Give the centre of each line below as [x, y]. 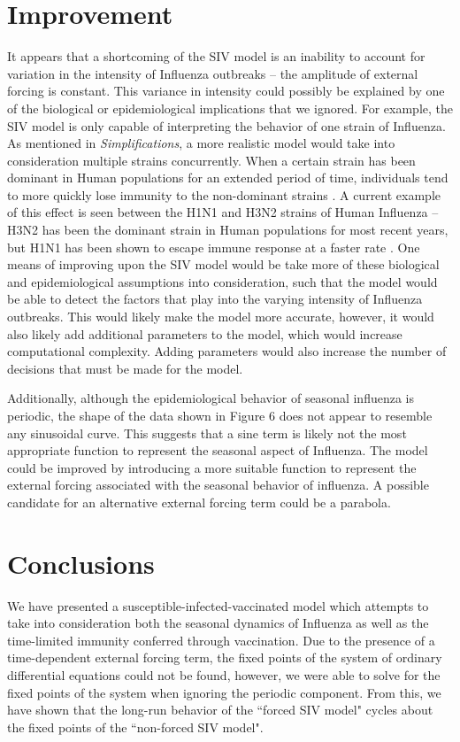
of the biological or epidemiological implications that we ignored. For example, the [230, 108]
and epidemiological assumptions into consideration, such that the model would [222, 281]
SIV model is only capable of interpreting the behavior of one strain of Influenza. [226, 125]
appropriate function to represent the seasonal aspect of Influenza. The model [218, 450]
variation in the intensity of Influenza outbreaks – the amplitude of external [213, 73]
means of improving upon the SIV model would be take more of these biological [223, 264]
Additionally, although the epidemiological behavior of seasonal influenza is [211, 398]
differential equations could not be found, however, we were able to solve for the [224, 675]
